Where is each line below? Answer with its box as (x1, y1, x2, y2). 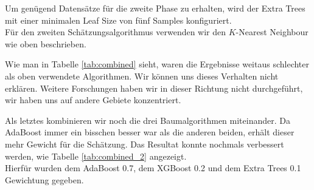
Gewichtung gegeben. (5, 173, 84, 186)
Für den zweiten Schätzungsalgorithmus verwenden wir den (5, 25, 226, 38)
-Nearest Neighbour (235, 25, 309, 38)
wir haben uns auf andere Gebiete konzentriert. (5, 93, 181, 106)
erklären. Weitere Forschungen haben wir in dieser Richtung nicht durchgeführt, (5, 81, 303, 94)
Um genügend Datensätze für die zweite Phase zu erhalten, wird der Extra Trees (5, 2, 305, 14)
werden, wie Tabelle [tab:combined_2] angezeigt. (5, 149, 187, 162)
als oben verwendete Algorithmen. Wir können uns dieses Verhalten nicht (5, 69, 279, 82)
